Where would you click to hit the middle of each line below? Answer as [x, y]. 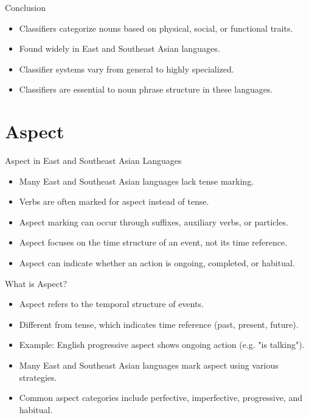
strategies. [38, 377]
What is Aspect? [36, 283]
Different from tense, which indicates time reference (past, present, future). [159, 324]
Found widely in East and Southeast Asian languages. [120, 48]
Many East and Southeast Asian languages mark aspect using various [149, 365]
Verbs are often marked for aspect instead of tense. [114, 201]
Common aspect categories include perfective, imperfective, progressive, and [161, 398]
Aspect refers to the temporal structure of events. [111, 304]
